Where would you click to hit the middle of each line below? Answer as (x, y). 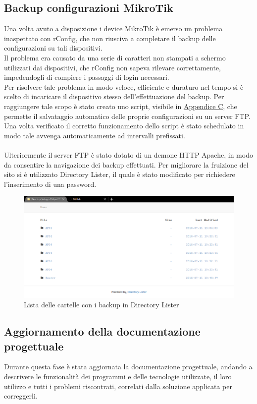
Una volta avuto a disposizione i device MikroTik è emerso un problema (113, 29)
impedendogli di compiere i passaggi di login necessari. (87, 77)
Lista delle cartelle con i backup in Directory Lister (102, 305)
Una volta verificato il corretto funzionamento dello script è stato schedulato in (124, 126)
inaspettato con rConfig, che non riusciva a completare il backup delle (110, 38)
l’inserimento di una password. (50, 184)
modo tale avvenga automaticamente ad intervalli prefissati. (95, 135)
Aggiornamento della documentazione (102, 331)
